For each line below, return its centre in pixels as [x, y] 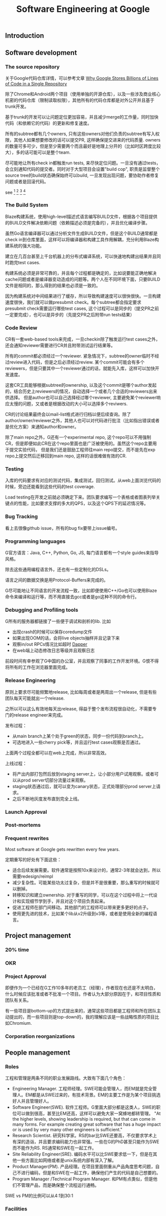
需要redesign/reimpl [33, 876]
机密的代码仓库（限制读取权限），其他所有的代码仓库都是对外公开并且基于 [80, 100]
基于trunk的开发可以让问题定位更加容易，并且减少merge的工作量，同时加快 [82, 117]
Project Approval [26, 976]
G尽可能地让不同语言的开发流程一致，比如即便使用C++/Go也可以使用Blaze [81, 591]
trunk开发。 [17, 106]
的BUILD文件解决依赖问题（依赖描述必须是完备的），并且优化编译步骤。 [78, 222]
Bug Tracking [21, 516]
